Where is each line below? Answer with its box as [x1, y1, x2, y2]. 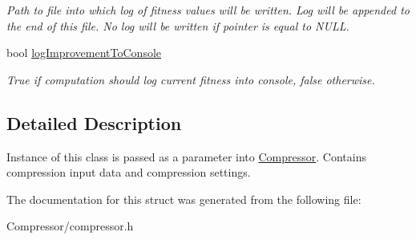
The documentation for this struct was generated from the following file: [6, 190, 361, 207]
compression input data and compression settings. [6, 164, 251, 181]
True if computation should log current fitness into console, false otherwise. [6, 71, 375, 87]
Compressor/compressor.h [6, 218, 134, 234]
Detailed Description [6, 110, 182, 135]
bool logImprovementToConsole [6, 44, 162, 61]
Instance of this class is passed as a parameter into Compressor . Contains [6, 148, 366, 165]
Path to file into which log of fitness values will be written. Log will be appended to [6, 2, 410, 18]
